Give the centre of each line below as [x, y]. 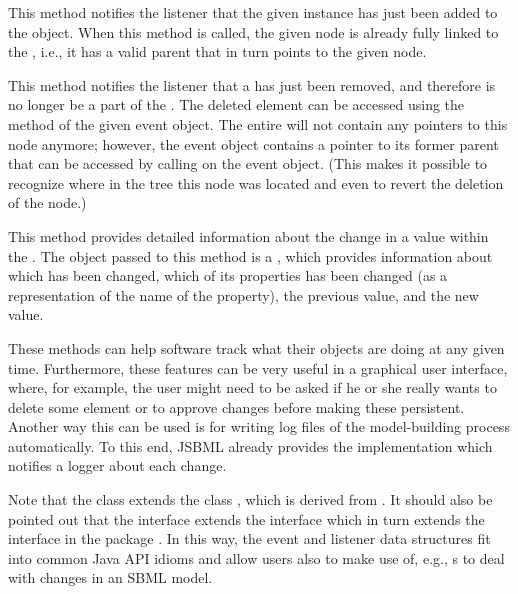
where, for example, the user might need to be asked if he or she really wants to [252, 387]
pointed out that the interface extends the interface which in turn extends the [246, 518]
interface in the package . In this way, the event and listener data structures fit [249, 538]
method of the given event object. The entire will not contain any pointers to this [258, 123]
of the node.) [47, 202]
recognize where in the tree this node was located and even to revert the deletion [256, 182]
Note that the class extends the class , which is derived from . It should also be [250, 499]
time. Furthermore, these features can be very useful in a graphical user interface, [258, 367]
